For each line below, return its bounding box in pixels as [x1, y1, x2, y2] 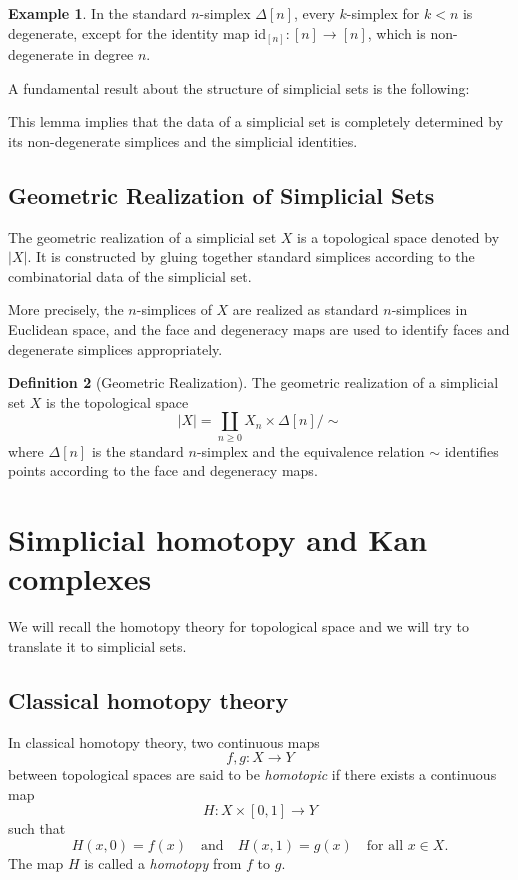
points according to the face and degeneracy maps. [8, 460, 318, 481]
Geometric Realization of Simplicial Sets [8, 179, 435, 210]
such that [8, 818, 66, 839]
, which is [367, 22, 426, 43]
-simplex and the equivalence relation [196, 440, 425, 461]
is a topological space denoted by [297, 226, 500, 247]
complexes [8, 558, 152, 599]
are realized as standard [232, 299, 379, 320]
